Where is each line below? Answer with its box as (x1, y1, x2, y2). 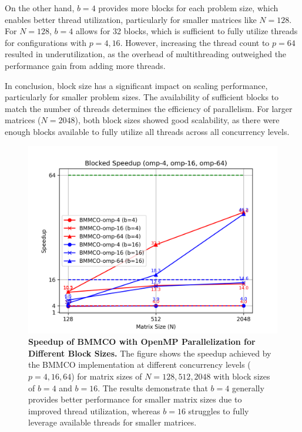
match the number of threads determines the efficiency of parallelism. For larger (5, 102, 293, 114)
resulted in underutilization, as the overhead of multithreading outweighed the (5, 48, 287, 60)
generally (231, 381, 264, 394)
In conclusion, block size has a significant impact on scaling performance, (5, 79, 268, 91)
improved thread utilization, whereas (28, 404, 160, 417)
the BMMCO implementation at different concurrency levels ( (28, 358, 251, 371)
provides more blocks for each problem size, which (98, 2, 278, 14)
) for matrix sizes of (71, 370, 142, 382)
